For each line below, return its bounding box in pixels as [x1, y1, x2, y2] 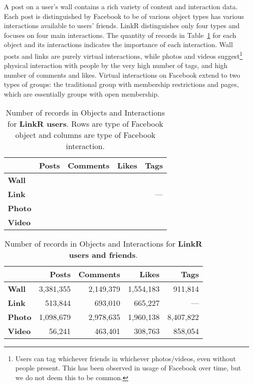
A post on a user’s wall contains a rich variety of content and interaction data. [4, 1, 238, 11]
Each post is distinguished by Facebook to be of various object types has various [4, 11, 244, 21]
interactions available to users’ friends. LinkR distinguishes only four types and [4, 20, 240, 31]
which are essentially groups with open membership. [4, 89, 160, 99]
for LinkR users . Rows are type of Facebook [7, 117, 163, 129]
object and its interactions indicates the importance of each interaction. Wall [4, 39, 233, 50]
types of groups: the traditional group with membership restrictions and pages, [4, 79, 239, 89]
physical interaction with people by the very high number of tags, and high [4, 60, 228, 70]
